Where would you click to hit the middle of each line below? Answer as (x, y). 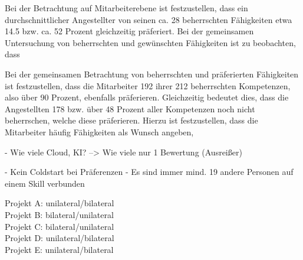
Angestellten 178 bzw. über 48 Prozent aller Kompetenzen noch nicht (130, 108)
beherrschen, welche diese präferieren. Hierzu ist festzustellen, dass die (131, 120)
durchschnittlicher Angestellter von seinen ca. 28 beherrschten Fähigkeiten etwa (149, 19)
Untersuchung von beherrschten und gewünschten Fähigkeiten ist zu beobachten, (150, 42)
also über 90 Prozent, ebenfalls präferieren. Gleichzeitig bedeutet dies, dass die (147, 97)
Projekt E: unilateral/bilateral (59, 249)
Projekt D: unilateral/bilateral (60, 238)
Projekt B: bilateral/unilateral (59, 214)
